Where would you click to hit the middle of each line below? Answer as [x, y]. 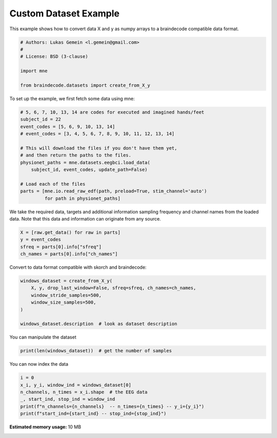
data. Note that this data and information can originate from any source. [85, 218]
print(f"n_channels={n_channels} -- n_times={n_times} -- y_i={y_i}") [112, 406]
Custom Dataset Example [65, 13]
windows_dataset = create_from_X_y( [66, 281]
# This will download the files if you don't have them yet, [99, 148]
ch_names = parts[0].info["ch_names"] [69, 254]
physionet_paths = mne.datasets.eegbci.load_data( [85, 162]
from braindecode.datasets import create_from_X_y [85, 85]
